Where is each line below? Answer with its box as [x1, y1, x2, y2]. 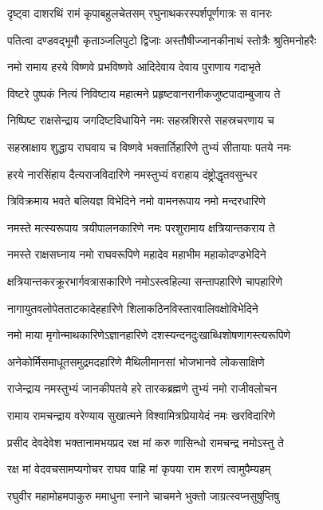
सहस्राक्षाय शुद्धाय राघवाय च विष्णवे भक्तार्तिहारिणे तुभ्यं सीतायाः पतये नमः [7, 138, 291, 155]
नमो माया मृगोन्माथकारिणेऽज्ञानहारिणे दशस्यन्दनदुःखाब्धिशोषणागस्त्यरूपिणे [7, 326, 291, 343]
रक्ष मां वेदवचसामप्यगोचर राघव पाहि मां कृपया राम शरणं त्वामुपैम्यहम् [7, 461, 271, 477]
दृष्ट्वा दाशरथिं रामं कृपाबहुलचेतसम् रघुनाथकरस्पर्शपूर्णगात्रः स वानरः [7, 5, 272, 21]
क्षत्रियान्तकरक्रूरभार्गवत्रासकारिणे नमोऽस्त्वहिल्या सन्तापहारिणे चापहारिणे [7, 272, 282, 289]
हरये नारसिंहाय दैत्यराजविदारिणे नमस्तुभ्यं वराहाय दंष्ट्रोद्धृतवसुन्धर [7, 165, 258, 182]
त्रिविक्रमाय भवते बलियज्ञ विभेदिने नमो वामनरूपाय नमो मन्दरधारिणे [7, 192, 266, 209]
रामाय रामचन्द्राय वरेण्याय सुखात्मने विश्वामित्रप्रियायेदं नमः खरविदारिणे [7, 406, 275, 423]
